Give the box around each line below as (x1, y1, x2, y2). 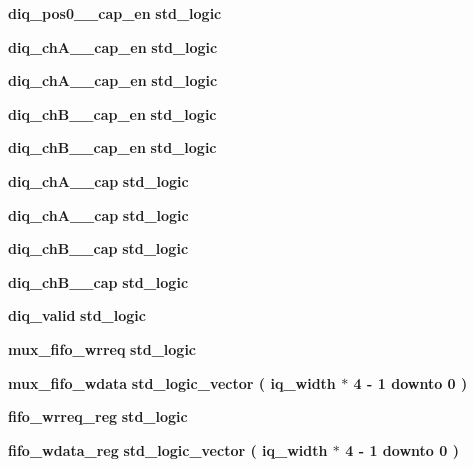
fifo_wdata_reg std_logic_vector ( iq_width (8, 439, 328, 460)
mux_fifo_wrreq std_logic (8, 338, 197, 359)
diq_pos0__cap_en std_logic (8, 3, 222, 23)
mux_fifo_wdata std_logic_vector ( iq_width (8, 372, 336, 393)
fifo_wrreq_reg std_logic (8, 406, 188, 427)
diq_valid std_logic (8, 305, 146, 326)
